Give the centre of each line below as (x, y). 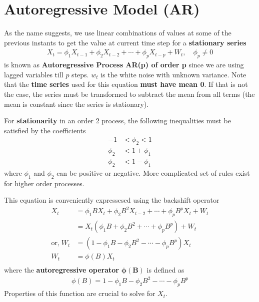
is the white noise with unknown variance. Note (173, 74)
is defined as (165, 270)
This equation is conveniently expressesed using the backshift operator (112, 200)
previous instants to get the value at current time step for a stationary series (125, 42)
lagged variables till (34, 74)
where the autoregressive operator (61, 270)
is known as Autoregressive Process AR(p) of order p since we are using (124, 65)
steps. (80, 74)
